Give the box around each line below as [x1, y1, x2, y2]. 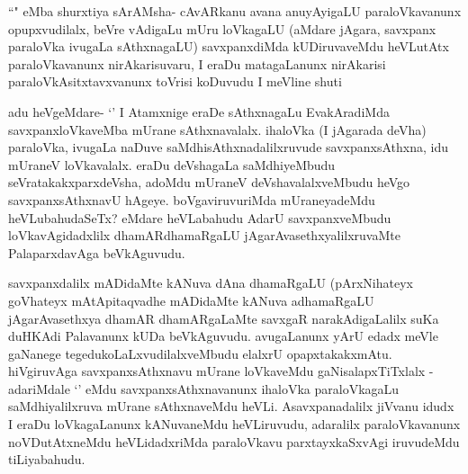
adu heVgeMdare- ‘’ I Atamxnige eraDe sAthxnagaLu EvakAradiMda [8, 102, 390, 121]
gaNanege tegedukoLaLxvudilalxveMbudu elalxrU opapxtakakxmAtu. [8, 344, 392, 362]
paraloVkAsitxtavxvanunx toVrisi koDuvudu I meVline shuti [8, 72, 342, 91]
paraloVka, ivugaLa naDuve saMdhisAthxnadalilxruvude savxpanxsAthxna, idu [8, 138, 448, 157]
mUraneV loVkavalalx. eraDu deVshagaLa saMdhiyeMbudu [8, 155, 336, 174]
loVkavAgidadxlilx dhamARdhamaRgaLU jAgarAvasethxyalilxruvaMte [8, 226, 400, 245]
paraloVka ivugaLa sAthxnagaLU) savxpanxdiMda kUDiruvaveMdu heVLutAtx [8, 37, 449, 56]
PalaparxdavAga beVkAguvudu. [8, 243, 185, 262]
